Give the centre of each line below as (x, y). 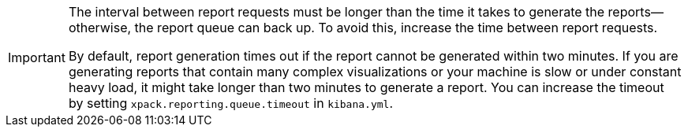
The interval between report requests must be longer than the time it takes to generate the (337, 12)
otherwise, (100, 28)
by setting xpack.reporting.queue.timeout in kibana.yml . (231, 103)
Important (37, 57)
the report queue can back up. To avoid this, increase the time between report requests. (396, 28)
